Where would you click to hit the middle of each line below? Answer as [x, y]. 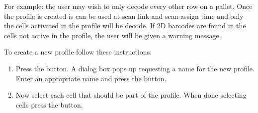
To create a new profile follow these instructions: [78, 52]
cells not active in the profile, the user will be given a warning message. [113, 35]
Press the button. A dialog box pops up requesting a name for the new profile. [135, 68]
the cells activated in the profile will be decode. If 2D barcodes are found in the [125, 26]
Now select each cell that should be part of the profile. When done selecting [131, 95]
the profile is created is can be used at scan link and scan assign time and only [124, 16]
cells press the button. [49, 104]
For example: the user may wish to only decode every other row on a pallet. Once [128, 6]
